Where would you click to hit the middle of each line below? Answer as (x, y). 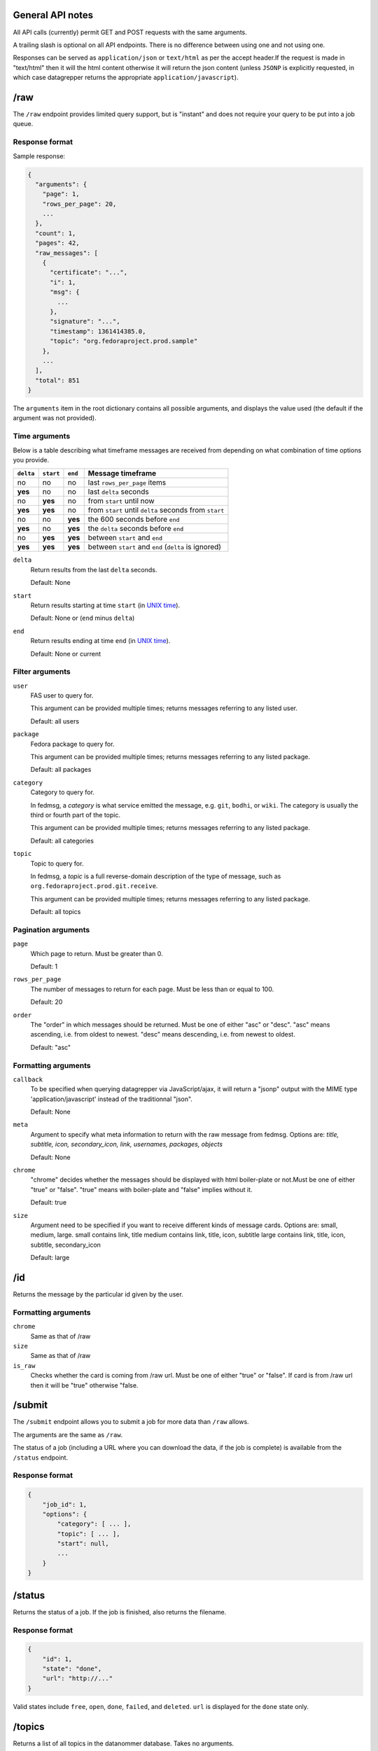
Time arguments (42, 436)
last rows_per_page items (127, 483)
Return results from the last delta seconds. (94, 569)
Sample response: (39, 156)
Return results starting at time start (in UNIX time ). (105, 605)
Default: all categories (62, 840)
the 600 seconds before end (134, 520)
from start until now (121, 501)
